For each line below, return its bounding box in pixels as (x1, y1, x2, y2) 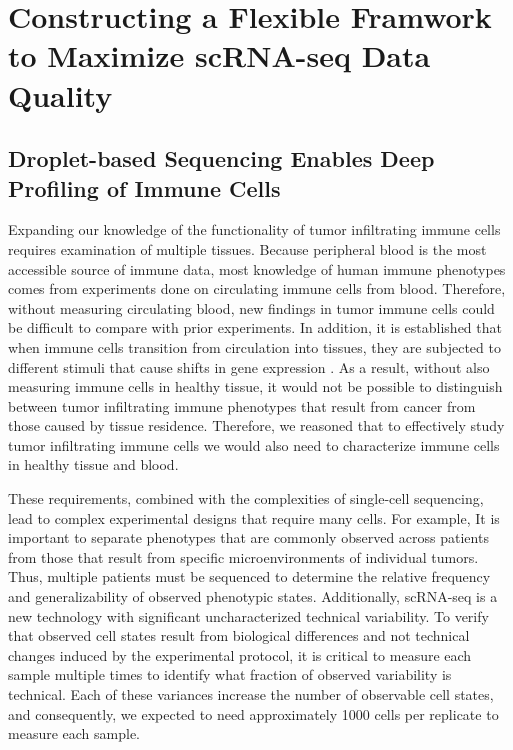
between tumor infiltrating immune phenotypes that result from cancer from (8, 395, 476, 416)
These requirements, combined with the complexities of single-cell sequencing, (8, 488, 484, 509)
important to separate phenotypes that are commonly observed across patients (8, 527, 489, 548)
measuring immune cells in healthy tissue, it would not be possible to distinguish (8, 376, 503, 397)
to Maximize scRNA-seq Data (8, 35, 431, 76)
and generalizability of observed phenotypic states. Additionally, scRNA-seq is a (8, 586, 498, 607)
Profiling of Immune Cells (8, 172, 281, 203)
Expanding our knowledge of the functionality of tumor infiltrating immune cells (8, 219, 501, 240)
